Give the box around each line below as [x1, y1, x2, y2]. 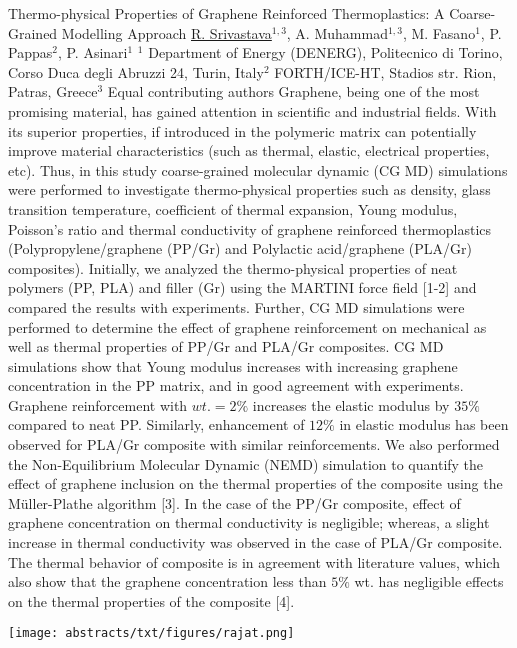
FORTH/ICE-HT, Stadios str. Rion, [274, 61, 497, 82]
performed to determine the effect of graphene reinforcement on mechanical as [8, 316, 487, 337]
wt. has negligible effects [354, 571, 504, 592]
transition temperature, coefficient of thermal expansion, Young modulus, [8, 198, 458, 219]
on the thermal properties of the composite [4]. [8, 590, 295, 611]
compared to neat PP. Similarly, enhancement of [8, 414, 305, 435]
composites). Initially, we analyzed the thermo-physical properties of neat [8, 257, 458, 278]
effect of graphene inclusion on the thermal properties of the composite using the [8, 473, 503, 494]
